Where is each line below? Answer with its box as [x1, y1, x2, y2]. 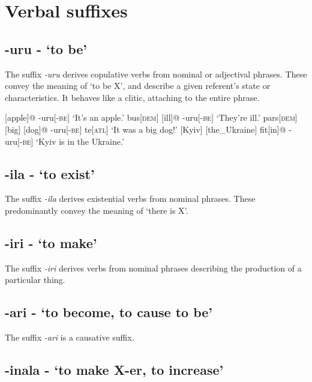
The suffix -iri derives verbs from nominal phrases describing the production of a [5, 261, 302, 274]
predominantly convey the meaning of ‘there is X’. [5, 204, 188, 216]
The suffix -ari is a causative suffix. [5, 331, 134, 344]
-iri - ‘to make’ [5, 233, 97, 252]
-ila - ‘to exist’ [5, 164, 95, 183]
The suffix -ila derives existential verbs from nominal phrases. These [5, 192, 256, 205]
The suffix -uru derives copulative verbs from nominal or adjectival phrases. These [5, 67, 307, 80]
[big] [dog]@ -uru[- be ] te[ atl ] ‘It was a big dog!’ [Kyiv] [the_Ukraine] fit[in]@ [5, 123, 286, 135]
